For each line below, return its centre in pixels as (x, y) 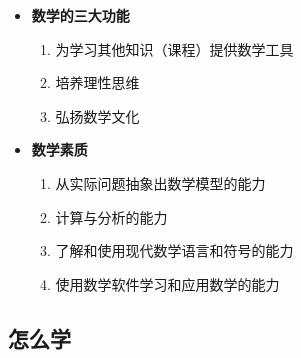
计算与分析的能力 (111, 216)
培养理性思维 (97, 82)
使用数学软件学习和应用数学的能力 (167, 283)
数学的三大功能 (80, 15)
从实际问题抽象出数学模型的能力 (160, 182)
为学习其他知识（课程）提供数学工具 (174, 48)
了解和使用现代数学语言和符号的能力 (174, 250)
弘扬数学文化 (97, 115)
